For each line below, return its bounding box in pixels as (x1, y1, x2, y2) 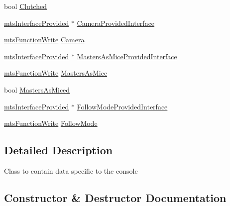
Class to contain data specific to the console (4, 165, 138, 176)
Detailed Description (4, 142, 113, 158)
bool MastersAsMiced (4, 84, 70, 95)
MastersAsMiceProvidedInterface (77, 51, 177, 61)
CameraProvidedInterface (77, 17, 155, 28)
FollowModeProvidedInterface (77, 101, 168, 111)
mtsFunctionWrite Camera (4, 34, 85, 45)
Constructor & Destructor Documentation (4, 190, 227, 205)
